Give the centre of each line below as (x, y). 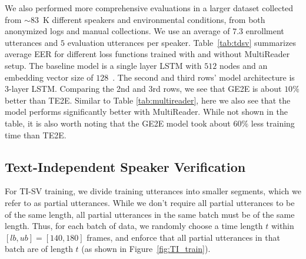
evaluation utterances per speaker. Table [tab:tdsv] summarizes (182, 42)
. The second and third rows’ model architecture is (204, 77)
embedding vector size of (49, 77)
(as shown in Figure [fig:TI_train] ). (146, 249)
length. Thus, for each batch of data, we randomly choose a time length (134, 226)
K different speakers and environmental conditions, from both (154, 19)
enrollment (265, 31)
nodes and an (243, 65)
